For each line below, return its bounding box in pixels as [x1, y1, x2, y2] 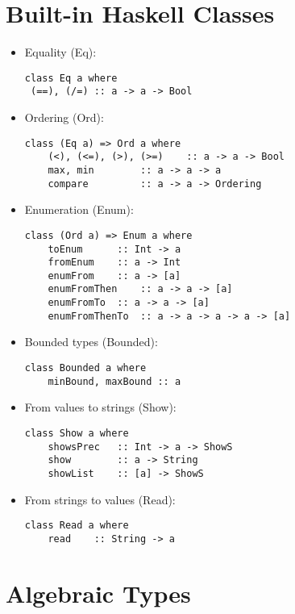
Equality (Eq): [24, 44, 97, 61]
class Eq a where [24, 72, 118, 84]
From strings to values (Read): [24, 491, 176, 507]
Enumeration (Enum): [24, 201, 134, 218]
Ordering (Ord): [24, 109, 104, 126]
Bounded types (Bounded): [24, 333, 158, 350]
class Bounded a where [24, 362, 147, 374]
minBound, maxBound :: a [48, 375, 181, 387]
